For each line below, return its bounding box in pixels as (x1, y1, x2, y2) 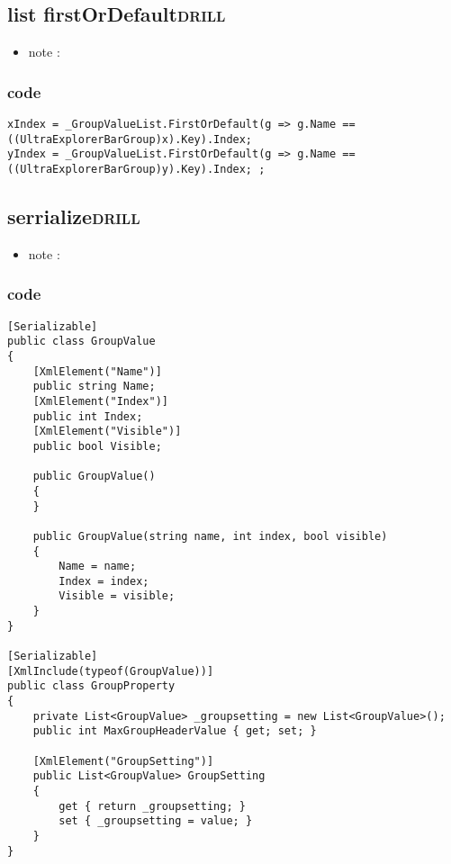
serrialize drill (7, 202, 140, 230)
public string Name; (32, 380, 156, 393)
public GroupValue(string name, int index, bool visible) (32, 529, 388, 543)
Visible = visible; (59, 589, 176, 603)
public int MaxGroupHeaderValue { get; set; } (32, 724, 317, 738)
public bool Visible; (32, 439, 162, 453)
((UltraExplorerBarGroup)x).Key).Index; (7, 132, 253, 146)
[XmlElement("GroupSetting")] (32, 754, 214, 768)
